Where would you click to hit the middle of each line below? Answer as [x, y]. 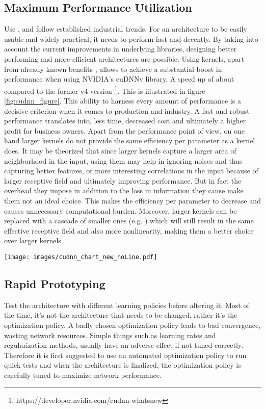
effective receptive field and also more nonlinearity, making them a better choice [129, 230]
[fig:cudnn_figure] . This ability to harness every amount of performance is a [123, 101]
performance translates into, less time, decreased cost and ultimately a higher [125, 121]
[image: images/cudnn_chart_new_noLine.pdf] [81, 257]
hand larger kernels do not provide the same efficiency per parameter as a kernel [130, 140]
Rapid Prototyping [55, 283]
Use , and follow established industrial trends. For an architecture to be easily [126, 29]
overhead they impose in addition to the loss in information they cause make [124, 190]
